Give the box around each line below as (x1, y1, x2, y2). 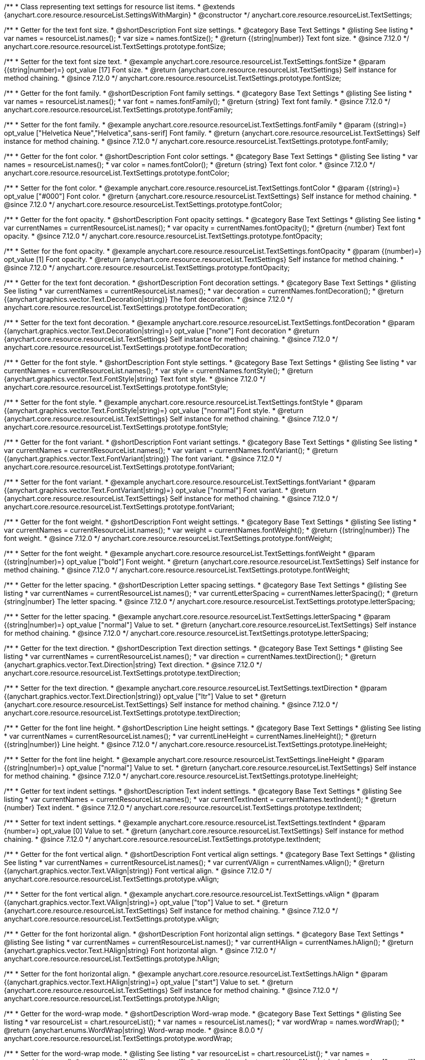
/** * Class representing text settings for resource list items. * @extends (4, 2, 235, 11)
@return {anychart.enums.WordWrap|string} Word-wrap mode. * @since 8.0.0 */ (4, 1026, 263, 1034)
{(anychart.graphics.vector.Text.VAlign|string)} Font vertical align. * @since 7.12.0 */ (4, 867, 272, 875)
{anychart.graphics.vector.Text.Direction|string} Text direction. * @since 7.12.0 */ (4, 660, 262, 669)
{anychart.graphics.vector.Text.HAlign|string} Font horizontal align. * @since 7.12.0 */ (4, 946, 276, 955)
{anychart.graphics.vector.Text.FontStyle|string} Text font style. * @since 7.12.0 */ (4, 375, 266, 383)
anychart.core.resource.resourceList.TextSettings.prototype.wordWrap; (4, 1034, 233, 1043)
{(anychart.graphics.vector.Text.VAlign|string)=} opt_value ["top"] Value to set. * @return (4, 898, 288, 906)
